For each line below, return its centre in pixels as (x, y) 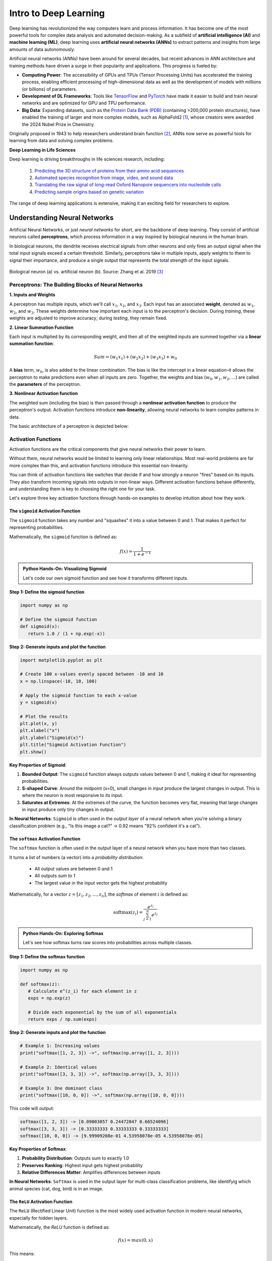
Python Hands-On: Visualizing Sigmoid (65, 569)
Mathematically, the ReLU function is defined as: (60, 1227)
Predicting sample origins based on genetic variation (89, 192)
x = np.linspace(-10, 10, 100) (59, 681)
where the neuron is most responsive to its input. (73, 795)
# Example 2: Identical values (59, 1067)
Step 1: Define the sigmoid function (47, 592)
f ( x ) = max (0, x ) (135, 1240)
